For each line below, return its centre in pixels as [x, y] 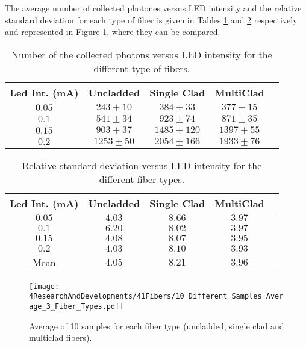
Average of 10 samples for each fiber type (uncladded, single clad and [157, 325]
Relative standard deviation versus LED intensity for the [142, 165]
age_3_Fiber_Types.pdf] [76, 307]
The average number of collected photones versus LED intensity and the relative [153, 8]
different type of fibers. [142, 68]
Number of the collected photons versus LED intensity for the [142, 54]
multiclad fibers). [61, 337]
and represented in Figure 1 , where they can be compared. [113, 32]
